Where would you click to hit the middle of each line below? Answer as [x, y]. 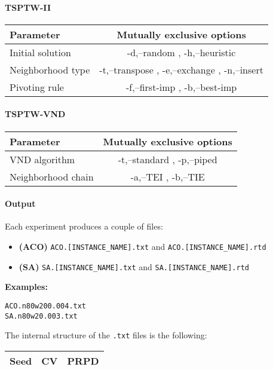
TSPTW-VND [35, 114]
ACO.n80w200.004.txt [46, 306]
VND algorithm [42, 159]
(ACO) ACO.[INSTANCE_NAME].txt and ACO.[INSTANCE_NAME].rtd [142, 246]
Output [20, 204]
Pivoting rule [37, 87]
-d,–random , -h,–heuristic [181, 52]
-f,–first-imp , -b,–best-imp [182, 87]
